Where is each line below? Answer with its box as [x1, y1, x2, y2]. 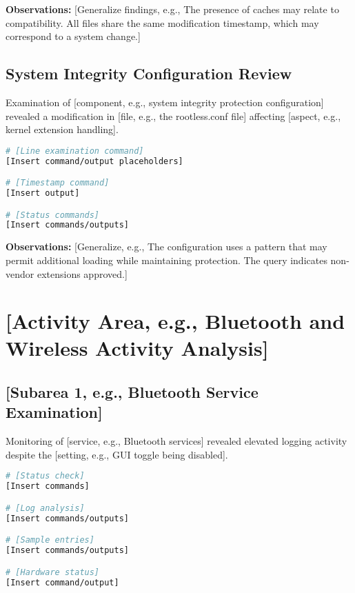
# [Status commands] [6, 210, 100, 220]
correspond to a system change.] [6, 29, 141, 43]
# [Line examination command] [6, 145, 144, 156]
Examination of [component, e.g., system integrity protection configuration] [6, 94, 324, 109]
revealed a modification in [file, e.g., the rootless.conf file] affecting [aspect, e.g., [6, 108, 341, 123]
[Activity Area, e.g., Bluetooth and [6, 307, 345, 335]
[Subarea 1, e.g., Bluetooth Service [6, 381, 258, 403]
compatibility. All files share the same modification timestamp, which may [6, 15, 319, 30]
